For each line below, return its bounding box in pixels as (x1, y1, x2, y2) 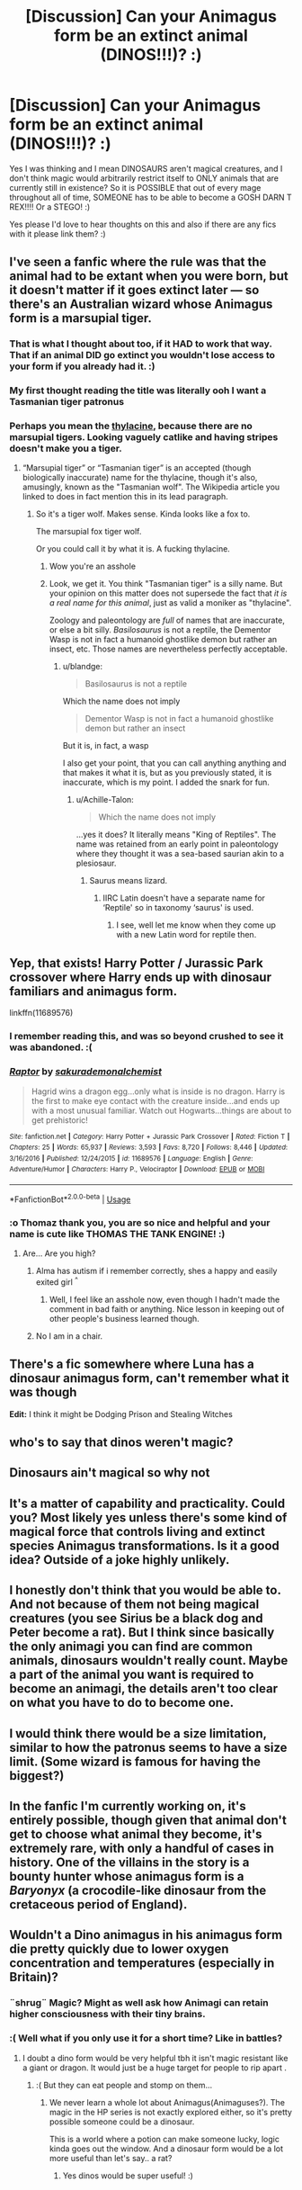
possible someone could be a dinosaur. (49, 2116, 195, 2127)
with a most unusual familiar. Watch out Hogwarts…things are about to (31, 1105, 292, 1116)
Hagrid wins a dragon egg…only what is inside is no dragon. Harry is (31, 1086, 286, 1097)
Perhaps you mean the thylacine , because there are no (9, 420, 253, 433)
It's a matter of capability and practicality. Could (9, 1495, 286, 1511)
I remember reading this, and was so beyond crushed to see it (9, 1030, 284, 1043)
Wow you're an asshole (49, 561, 137, 572)
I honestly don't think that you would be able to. (9, 1583, 281, 1598)
